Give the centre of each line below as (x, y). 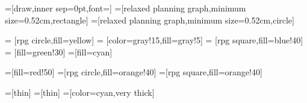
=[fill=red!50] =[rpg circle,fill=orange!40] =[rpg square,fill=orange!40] (134, 72)
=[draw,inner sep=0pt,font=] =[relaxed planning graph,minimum (126, 8)
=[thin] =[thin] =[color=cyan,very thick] (80, 92)
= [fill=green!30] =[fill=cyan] (59, 51)
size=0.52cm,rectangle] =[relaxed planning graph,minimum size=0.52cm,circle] (150, 20)
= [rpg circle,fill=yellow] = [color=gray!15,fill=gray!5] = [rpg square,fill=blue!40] (154, 40)
